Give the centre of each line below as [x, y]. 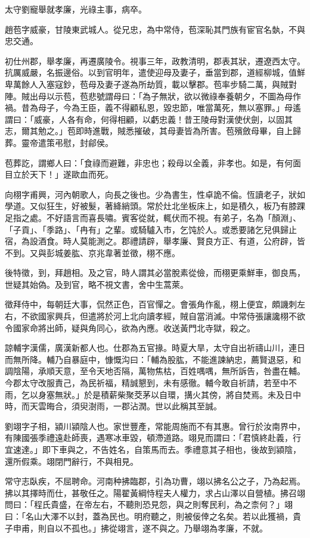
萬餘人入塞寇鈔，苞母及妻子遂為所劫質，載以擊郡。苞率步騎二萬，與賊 [151, 84]
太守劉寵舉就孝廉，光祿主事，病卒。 [76, 9]
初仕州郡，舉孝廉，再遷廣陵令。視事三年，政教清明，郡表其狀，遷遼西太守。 [155, 60]
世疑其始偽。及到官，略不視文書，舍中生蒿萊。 [97, 284]
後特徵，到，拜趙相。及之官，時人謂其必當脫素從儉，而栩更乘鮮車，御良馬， [155, 273]
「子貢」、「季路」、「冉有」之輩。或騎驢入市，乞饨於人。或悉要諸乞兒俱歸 [147, 229]
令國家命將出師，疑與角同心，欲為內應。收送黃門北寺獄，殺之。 [130, 327]
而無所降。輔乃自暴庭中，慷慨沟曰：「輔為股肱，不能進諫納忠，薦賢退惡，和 [153, 359]
